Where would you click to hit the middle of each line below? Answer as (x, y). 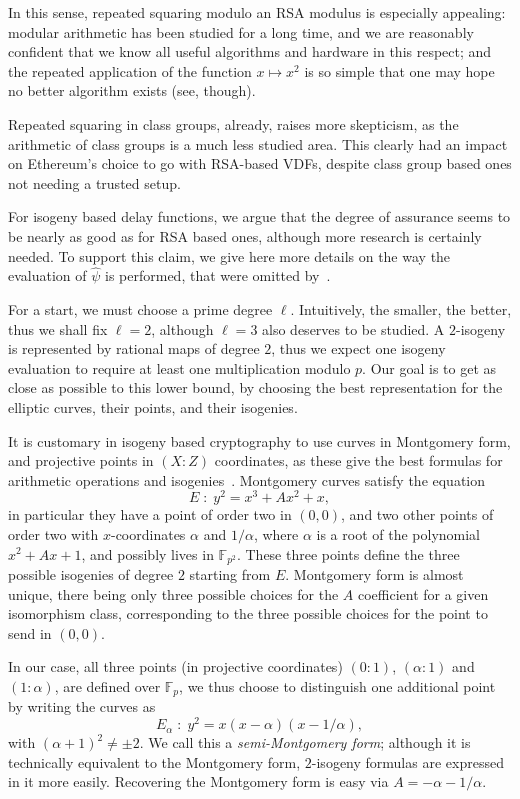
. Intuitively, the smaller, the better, (401, 308)
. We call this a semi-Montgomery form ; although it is (305, 742)
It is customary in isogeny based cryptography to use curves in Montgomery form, (259, 440)
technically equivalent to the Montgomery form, (154, 761)
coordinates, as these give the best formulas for (358, 460)
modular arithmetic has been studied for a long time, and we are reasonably (241, 31)
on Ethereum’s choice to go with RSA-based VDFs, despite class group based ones (260, 163)
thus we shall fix (58, 328)
